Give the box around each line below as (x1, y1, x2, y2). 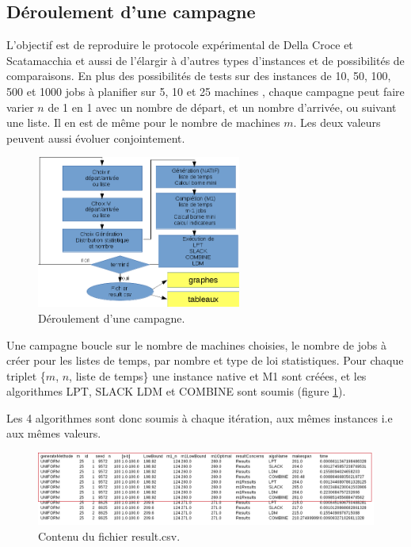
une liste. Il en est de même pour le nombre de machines (6, 114, 280, 131)
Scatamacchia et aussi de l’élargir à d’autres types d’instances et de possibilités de (6, 52, 405, 68)
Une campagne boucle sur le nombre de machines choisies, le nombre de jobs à (6, 336, 386, 353)
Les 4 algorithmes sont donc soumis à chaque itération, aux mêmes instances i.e (6, 409, 393, 426)
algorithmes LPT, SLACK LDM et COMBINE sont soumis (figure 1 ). (6, 383, 346, 400)
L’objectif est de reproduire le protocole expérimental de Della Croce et (6, 36, 353, 53)
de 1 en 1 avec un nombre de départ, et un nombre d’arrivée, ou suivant (48, 98, 397, 115)
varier (6, 98, 34, 115)
